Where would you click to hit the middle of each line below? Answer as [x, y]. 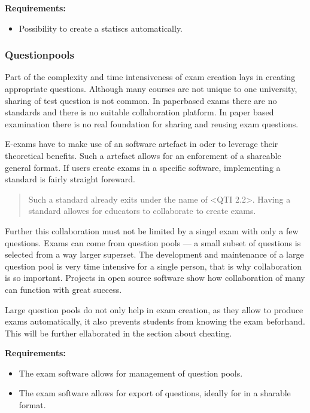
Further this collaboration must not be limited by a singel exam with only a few [152, 230]
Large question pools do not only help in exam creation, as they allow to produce [154, 309]
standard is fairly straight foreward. [70, 179]
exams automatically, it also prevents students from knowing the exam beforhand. [155, 321]
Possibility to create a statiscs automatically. [101, 28]
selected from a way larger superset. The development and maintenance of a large [154, 254]
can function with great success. [63, 289]
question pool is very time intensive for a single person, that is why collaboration [154, 266]
